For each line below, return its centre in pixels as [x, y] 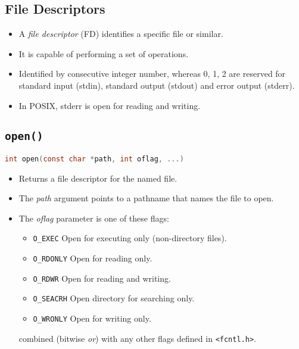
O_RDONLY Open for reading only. [93, 258]
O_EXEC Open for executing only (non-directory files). [130, 238]
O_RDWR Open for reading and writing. [102, 278]
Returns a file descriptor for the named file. [98, 178]
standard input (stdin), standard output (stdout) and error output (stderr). [157, 85]
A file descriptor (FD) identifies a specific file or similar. [121, 34]
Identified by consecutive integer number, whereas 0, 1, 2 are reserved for [152, 74]
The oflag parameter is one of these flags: [94, 218]
